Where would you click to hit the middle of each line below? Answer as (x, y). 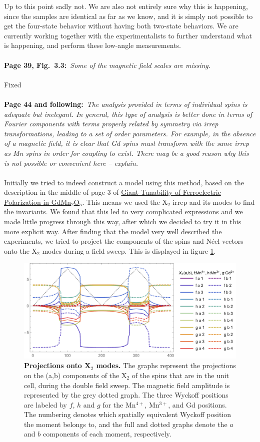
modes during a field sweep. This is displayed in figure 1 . (129, 250)
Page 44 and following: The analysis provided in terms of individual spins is (126, 104)
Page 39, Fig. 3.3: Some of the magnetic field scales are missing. (107, 65)
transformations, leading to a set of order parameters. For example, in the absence (130, 133)
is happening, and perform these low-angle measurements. (92, 45)
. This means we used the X (125, 202)
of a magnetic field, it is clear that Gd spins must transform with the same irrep (127, 143)
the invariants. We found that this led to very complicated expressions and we (123, 212)
